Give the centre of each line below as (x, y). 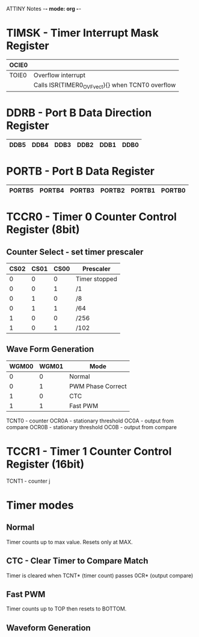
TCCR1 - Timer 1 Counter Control (89, 451)
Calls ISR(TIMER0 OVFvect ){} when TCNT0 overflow (105, 86)
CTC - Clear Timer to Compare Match (77, 561)
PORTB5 (22, 190)
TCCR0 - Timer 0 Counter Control (92, 217)
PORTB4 (52, 190)
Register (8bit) (43, 230)
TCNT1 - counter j (28, 481)
